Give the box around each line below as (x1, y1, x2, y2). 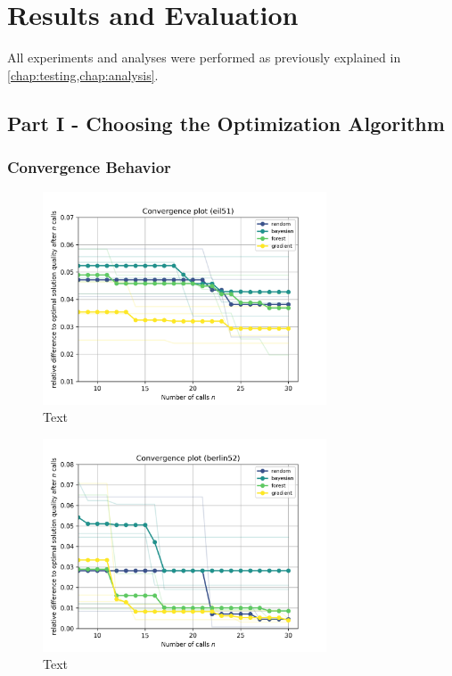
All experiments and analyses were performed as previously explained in (7, 48, 401, 67)
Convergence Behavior (7, 156, 171, 178)
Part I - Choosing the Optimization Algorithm (7, 109, 445, 136)
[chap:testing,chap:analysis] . (7, 65, 159, 84)
